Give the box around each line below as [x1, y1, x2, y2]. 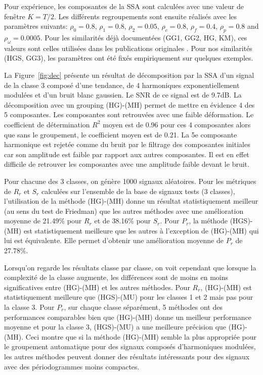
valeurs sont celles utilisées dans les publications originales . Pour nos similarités [4, 42, 252, 53]
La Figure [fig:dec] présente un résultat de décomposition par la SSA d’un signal [4, 69, 254, 80]
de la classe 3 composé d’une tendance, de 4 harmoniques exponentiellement [4, 79, 240, 90]
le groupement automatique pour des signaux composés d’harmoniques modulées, [4, 341, 256, 352]
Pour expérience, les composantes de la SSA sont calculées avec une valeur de [4, 1, 244, 11]
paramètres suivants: [4, 21, 68, 31]
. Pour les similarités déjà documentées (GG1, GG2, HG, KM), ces [40, 32, 247, 42]
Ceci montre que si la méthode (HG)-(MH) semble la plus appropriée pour [25, 331, 257, 342]
